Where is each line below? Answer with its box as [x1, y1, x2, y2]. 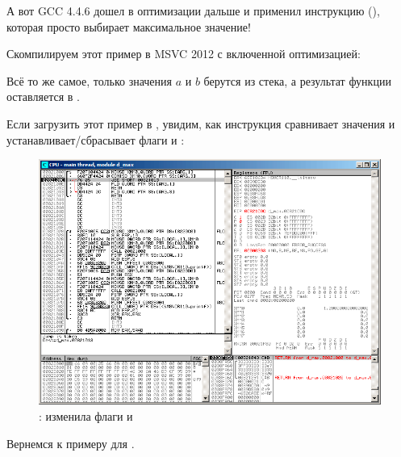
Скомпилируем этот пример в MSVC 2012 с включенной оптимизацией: [6, 45, 361, 62]
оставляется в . [6, 88, 80, 105]
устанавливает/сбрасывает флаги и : [6, 131, 185, 148]
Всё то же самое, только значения [6, 72, 173, 89]
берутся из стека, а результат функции [203, 72, 391, 89]
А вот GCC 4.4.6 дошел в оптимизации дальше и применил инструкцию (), [6, 2, 380, 19]
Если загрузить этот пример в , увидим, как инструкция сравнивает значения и [6, 115, 395, 132]
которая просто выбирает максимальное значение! [6, 18, 251, 35]
